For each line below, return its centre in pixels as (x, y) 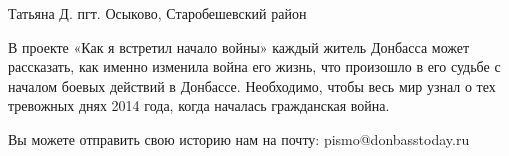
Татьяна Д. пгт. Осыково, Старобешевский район (157, 13)
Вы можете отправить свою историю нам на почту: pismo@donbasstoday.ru (239, 138)
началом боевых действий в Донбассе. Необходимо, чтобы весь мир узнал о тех (252, 85)
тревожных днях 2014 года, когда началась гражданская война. (199, 105)
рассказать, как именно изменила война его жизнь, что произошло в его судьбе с (254, 66)
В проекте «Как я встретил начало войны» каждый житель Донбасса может (239, 46)
